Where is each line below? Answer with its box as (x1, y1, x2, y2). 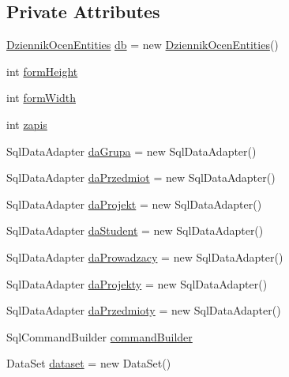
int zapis (6, 115, 47, 132)
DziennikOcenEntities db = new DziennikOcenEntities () (6, 36, 279, 53)
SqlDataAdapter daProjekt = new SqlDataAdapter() (6, 195, 262, 212)
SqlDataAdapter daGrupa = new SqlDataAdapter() (6, 142, 257, 159)
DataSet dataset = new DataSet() (6, 355, 171, 371)
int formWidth (6, 89, 76, 106)
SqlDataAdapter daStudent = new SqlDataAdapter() (6, 222, 264, 239)
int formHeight (6, 62, 78, 79)
